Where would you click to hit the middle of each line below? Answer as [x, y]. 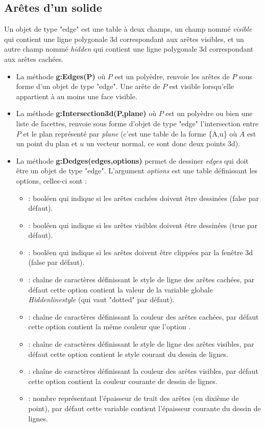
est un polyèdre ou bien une [209, 113]
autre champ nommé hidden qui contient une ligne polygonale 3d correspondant [129, 49]
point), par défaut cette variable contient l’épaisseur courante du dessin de [144, 408]
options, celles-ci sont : [52, 180]
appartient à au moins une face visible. [77, 96]
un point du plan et [47, 143]
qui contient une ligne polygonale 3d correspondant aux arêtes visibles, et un [124, 39]
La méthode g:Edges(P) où [61, 76]
